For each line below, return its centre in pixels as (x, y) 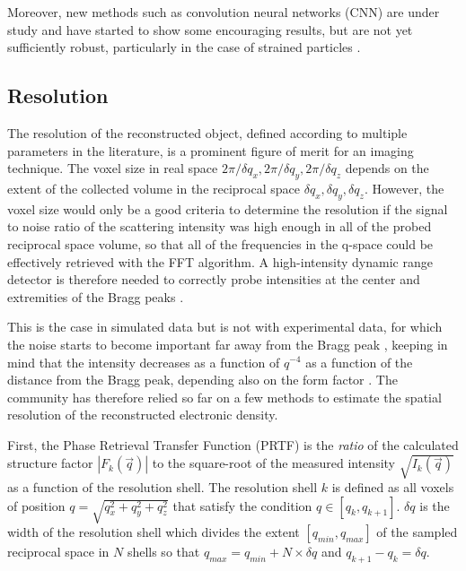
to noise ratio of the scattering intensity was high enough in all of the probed (220, 226)
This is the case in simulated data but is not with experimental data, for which (225, 327)
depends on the (387, 168)
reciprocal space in (58, 552)
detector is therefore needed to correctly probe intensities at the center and (214, 279)
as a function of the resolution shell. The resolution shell (163, 487)
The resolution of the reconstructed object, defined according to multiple (207, 132)
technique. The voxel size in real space (113, 168)
